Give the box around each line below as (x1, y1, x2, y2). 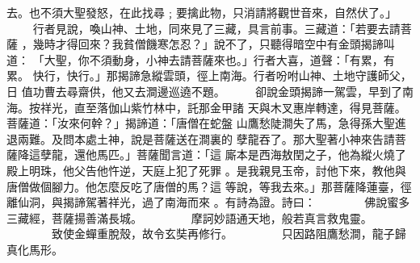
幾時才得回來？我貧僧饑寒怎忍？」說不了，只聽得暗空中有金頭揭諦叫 (32, 35, 395, 52)
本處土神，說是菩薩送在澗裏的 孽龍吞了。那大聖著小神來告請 (73, 130, 395, 147)
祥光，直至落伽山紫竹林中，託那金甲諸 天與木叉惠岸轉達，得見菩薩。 (40, 98, 406, 115)
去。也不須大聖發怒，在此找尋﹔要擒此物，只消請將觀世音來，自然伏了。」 (6, 4, 397, 20)
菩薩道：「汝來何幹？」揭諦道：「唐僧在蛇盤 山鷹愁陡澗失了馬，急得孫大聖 (6, 115, 395, 131)
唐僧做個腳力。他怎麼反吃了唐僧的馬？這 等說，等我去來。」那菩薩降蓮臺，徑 (6, 177, 412, 194)
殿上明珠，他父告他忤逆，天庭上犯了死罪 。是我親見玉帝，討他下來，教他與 (6, 161, 406, 178)
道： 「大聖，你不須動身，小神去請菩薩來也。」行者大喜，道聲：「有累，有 (6, 51, 395, 68)
